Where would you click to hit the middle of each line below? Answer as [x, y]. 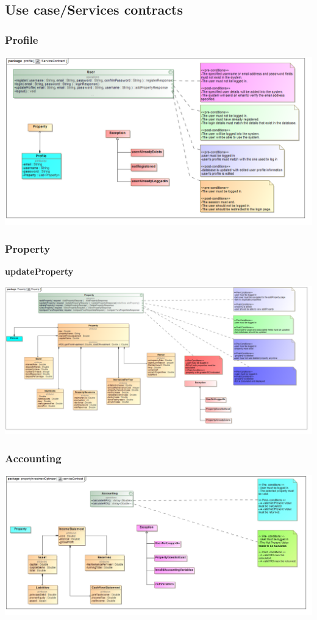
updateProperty [39, 271]
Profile [22, 39]
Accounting [33, 458]
